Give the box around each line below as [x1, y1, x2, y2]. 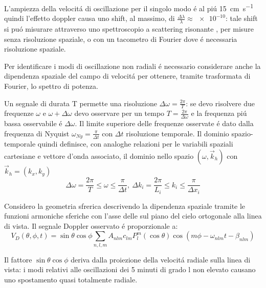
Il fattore [4, 254, 32, 265]
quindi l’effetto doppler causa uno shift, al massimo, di [4, 13, 175, 23]
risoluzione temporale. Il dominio [126, 128, 229, 138]
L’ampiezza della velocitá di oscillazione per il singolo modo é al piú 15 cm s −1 [4, 2, 254, 13]
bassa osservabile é [4, 118, 62, 129]
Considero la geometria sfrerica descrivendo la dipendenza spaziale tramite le [4, 200, 246, 211]
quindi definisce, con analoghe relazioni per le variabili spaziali [37, 138, 233, 149]
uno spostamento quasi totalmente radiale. [4, 274, 138, 284]
